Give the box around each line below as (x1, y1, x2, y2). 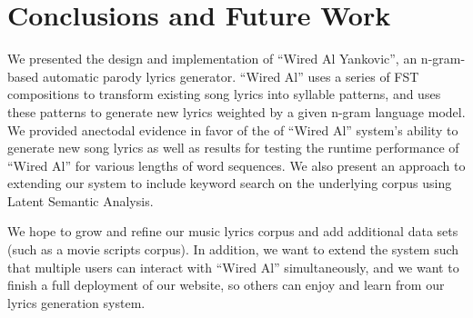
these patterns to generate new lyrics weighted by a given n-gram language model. (7, 102, 466, 121)
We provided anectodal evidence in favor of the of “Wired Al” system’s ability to (7, 120, 458, 139)
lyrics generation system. (7, 293, 146, 312)
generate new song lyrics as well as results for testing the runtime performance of (7, 138, 459, 157)
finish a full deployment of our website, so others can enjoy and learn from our (7, 275, 445, 294)
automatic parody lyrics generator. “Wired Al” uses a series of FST (42, 66, 419, 85)
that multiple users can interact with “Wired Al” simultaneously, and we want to (7, 257, 459, 276)
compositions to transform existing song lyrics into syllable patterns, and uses (7, 84, 441, 104)
